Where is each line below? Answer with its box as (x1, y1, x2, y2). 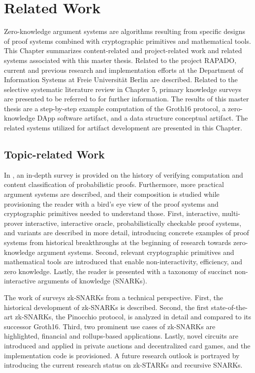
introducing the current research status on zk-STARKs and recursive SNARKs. (4, 360, 243, 370)
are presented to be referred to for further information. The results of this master (4, 93, 249, 104)
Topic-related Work (4, 147, 105, 162)
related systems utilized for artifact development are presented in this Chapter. (4, 123, 242, 133)
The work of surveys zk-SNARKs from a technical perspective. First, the (4, 292, 223, 302)
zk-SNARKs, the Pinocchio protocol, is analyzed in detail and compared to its (15, 311, 252, 322)
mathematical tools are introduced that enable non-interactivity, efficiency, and (4, 256, 242, 267)
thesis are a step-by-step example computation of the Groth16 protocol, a (4, 103, 226, 113)
